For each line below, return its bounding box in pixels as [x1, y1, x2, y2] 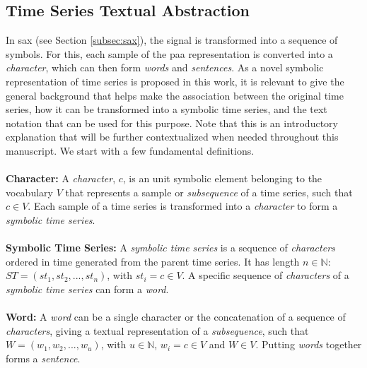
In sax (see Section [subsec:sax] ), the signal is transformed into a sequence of [6, 32, 338, 47]
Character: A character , [6, 171, 116, 186]
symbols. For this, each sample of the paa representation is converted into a [6, 46, 333, 61]
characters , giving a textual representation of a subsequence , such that [6, 323, 309, 338]
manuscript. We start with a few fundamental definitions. [6, 143, 255, 158]
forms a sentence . [6, 350, 81, 365]
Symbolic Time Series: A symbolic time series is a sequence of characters [6, 240, 335, 255]
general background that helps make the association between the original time [6, 88, 344, 102]
